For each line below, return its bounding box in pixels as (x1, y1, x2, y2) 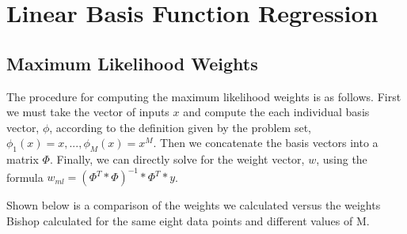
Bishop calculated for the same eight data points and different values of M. (6, 212, 370, 228)
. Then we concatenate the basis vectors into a (153, 134, 378, 151)
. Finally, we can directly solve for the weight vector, (49, 151, 305, 168)
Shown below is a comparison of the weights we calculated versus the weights (6, 197, 381, 213)
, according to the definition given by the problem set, (49, 119, 312, 135)
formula (6, 168, 44, 185)
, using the (316, 151, 367, 168)
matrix (6, 151, 39, 168)
